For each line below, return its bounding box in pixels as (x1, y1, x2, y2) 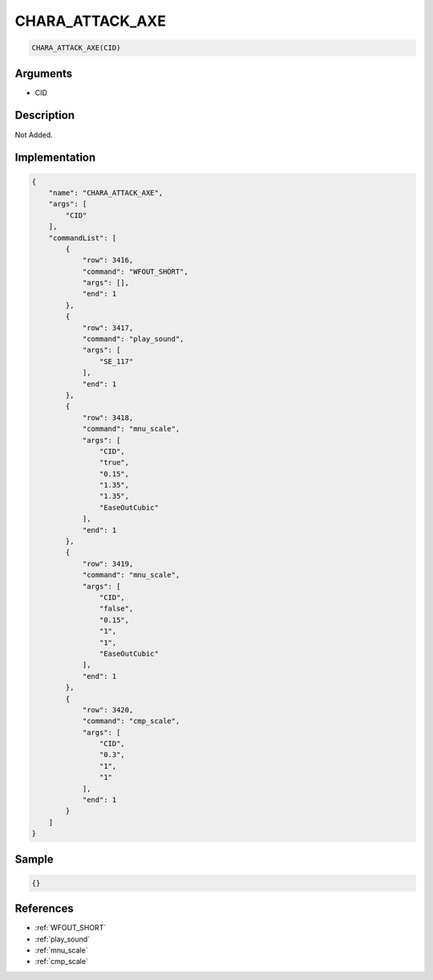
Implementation (14, 151, 96, 165)
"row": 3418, (82, 413, 134, 422)
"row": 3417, (82, 323, 134, 333)
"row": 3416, (82, 255, 134, 265)
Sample (14, 852, 54, 866)
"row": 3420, (82, 705, 134, 714)
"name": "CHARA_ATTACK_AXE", (48, 188, 164, 197)
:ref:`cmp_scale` (34, 957, 88, 966)
